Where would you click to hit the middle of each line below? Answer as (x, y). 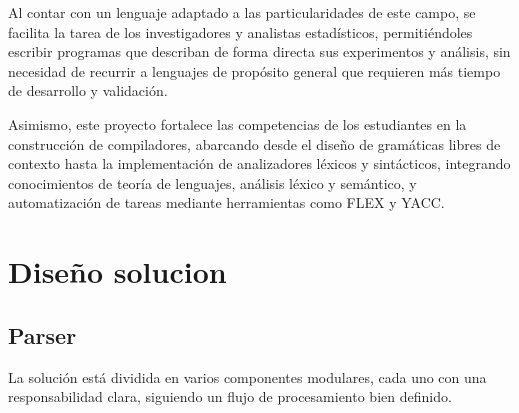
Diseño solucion (117, 271)
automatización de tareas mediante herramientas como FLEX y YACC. (226, 202)
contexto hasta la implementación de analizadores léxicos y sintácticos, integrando (259, 163)
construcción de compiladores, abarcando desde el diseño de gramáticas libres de (254, 143)
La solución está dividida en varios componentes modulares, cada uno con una (247, 376)
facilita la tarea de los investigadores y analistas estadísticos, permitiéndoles (240, 31)
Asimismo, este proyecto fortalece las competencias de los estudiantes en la (237, 123)
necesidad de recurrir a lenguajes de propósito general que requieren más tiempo (254, 70)
